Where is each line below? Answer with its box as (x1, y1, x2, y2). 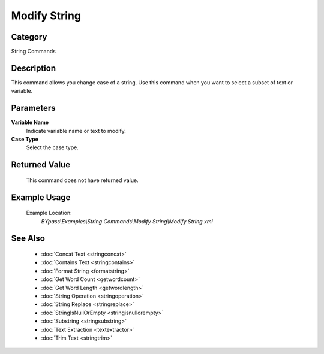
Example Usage (11, 192, 71, 202)
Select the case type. (26, 144, 79, 151)
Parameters (11, 103, 56, 113)
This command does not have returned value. (26, 177, 139, 184)
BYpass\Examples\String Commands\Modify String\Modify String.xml (41, 217, 213, 225)
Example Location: (26, 210, 72, 217)
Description (11, 63, 56, 73)
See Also (11, 234, 45, 244)
